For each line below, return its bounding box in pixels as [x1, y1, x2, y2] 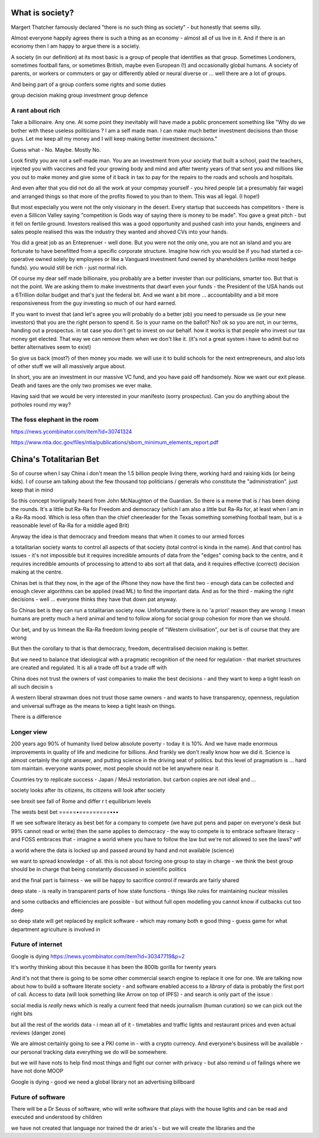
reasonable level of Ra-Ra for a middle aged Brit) [11, 522, 130, 529]
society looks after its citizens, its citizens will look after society [11, 786, 165, 794]
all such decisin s [11, 683, 53, 690]
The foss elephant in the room [11, 415, 99, 424]
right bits [11, 1010, 32, 1017]
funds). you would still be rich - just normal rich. [11, 264, 128, 271]
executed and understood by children [11, 1114, 103, 1121]
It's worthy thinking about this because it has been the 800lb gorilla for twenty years [11, 964, 217, 971]
